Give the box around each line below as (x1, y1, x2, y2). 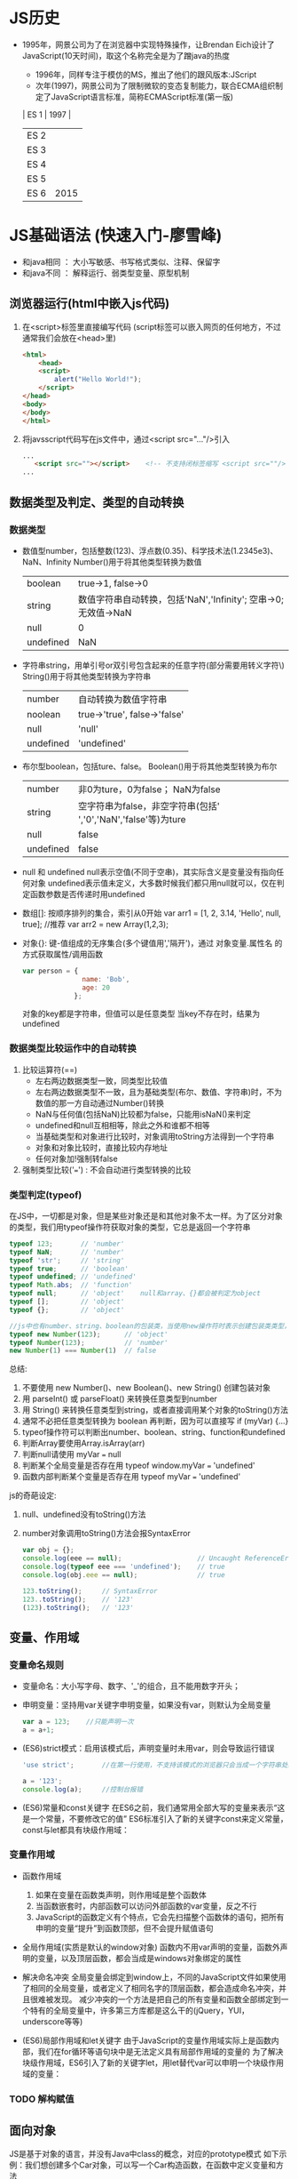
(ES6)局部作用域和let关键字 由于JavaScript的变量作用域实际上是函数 (21, 2035, 272, 2046)
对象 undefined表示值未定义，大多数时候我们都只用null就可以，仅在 (29, 877, 277, 888)
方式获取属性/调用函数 (21, 949, 104, 959)
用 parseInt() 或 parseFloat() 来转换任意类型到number (21, 1393, 217, 1405)
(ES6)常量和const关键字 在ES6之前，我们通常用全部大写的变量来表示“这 (21, 1802, 286, 1813)
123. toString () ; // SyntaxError (21, 1586, 158, 1596)
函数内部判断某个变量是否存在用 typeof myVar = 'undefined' (21, 1471, 241, 1482)
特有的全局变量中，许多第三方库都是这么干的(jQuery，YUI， (29, 2005, 250, 2015)
